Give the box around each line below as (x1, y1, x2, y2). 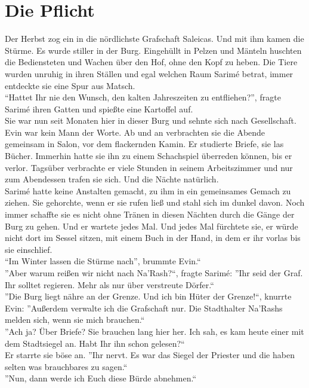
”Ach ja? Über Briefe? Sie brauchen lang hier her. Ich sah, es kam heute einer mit (5, 325, 304, 337)
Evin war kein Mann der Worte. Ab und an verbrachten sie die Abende (5, 126, 265, 138)
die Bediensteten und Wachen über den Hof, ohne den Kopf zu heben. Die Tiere (5, 56, 298, 68)
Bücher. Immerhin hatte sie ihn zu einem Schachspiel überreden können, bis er (5, 149, 292, 162)
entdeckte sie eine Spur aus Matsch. (5, 79, 135, 91)
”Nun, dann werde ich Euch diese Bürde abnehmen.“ (5, 372, 196, 384)
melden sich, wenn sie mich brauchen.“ (5, 313, 145, 326)
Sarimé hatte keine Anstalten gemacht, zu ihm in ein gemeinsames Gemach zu (5, 184, 291, 197)
